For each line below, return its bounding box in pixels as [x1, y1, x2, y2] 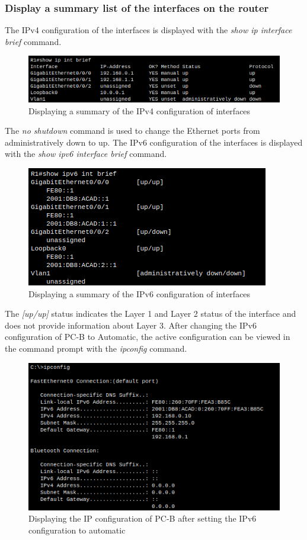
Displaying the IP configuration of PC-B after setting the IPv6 [28, 512, 257, 525]
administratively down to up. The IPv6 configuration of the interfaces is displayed [5, 136, 303, 148]
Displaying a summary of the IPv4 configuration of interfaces [28, 104, 251, 117]
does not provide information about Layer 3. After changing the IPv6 [5, 319, 257, 331]
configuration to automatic [28, 524, 126, 536]
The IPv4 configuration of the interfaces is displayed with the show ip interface [5, 24, 292, 36]
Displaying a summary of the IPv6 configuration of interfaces [28, 287, 251, 300]
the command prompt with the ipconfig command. [5, 342, 187, 354]
